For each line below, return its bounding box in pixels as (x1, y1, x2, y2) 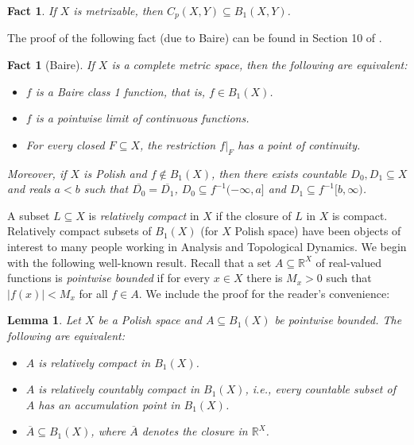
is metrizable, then (73, 2, 163, 18)
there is (246, 269, 283, 286)
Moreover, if (7, 164, 67, 181)
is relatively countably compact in (38, 381, 200, 397)
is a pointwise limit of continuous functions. (35, 110, 250, 126)
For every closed (25, 136, 105, 153)
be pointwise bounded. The (274, 311, 402, 328)
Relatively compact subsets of (7, 222, 152, 239)
